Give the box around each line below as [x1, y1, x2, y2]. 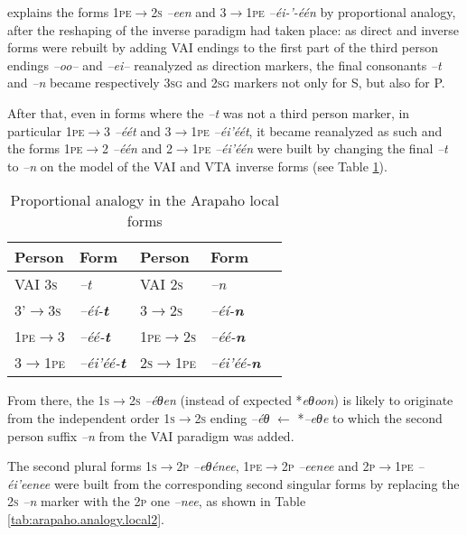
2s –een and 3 [151, 3, 227, 21]
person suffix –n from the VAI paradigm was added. [7, 426, 294, 445]
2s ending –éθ [194, 408, 270, 427]
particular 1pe [7, 121, 85, 140]
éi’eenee [7, 474, 51, 493]
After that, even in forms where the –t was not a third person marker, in [7, 103, 410, 122]
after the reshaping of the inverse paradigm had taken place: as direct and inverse [7, 20, 459, 39]
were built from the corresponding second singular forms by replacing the [53, 474, 460, 493]
